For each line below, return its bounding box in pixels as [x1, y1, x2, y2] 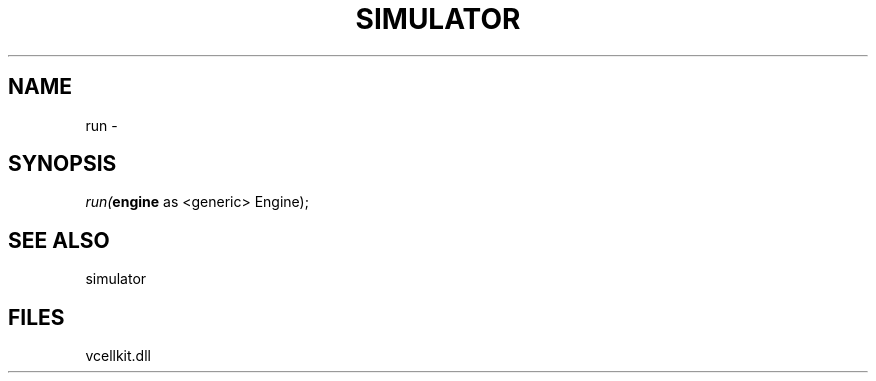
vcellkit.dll [85, 347, 151, 365]
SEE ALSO [8, 227, 110, 253]
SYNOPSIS [8, 151, 117, 177]
